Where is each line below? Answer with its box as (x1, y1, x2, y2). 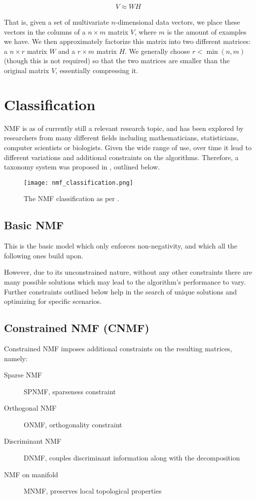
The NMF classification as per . (24, 193, 119, 204)
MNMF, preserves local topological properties (24, 486, 162, 496)
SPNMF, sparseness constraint (24, 386, 116, 396)
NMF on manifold (4, 469, 58, 479)
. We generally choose (125, 45, 190, 56)
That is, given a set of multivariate (4, 17, 109, 27)
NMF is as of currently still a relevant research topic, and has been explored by (4, 123, 244, 133)
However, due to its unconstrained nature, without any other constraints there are (4, 267, 253, 277)
